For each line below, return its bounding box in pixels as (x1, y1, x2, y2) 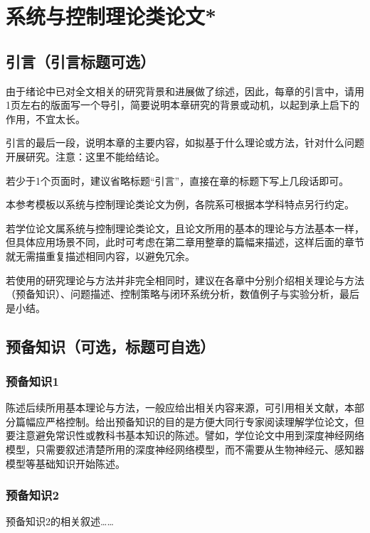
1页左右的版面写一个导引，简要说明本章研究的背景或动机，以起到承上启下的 (6, 97, 359, 112)
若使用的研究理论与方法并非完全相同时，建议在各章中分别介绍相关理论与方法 (6, 272, 364, 287)
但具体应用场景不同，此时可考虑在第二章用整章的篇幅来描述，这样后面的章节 (6, 235, 364, 249)
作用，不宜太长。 (6, 111, 85, 126)
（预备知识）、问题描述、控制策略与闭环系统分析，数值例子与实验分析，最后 (6, 286, 359, 301)
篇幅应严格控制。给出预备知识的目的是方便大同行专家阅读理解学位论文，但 (15, 414, 364, 429)
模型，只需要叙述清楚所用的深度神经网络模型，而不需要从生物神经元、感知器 (6, 442, 364, 457)
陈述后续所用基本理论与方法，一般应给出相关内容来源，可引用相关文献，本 (6, 400, 354, 415)
